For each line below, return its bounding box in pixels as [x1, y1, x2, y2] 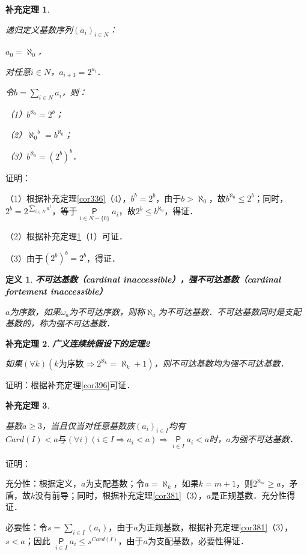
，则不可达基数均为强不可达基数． [154, 357, 289, 370]
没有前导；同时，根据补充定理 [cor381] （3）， [35, 488, 207, 501]
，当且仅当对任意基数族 [42, 419, 135, 431]
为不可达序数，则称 [69, 305, 145, 317]
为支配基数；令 [85, 477, 145, 490]
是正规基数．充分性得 [211, 488, 296, 501]
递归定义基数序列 [5, 23, 73, 35]
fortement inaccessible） [5, 285, 108, 298]
